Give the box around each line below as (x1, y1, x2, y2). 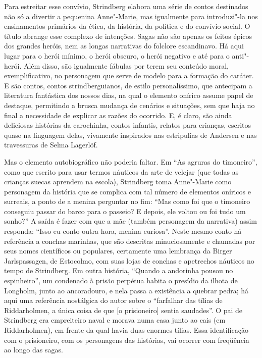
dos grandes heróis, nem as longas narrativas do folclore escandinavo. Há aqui (4, 40, 244, 51)
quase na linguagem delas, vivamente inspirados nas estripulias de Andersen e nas (4, 129, 257, 140)
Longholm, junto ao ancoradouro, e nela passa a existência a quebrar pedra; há (4, 285, 249, 295)
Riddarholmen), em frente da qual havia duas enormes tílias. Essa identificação (4, 325, 248, 335)
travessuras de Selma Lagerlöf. (4, 139, 98, 150)
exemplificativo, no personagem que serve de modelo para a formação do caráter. (4, 70, 254, 81)
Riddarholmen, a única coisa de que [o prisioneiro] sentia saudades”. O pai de (4, 304, 243, 315)
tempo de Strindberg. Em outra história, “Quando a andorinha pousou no (4, 265, 233, 276)
